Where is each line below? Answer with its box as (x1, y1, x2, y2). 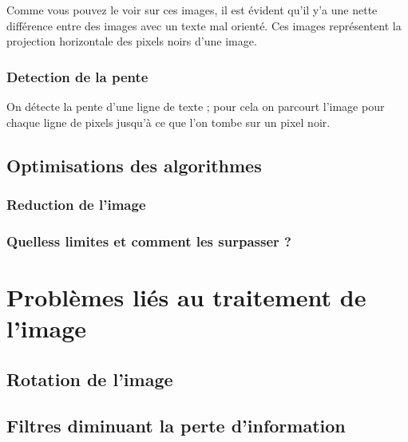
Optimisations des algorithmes (6, 152, 262, 177)
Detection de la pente (6, 66, 149, 86)
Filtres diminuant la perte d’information (6, 413, 346, 438)
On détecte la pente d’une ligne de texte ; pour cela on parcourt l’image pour (6, 98, 385, 114)
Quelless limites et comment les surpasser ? (6, 231, 291, 251)
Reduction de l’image (6, 194, 146, 214)
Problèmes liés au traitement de (6, 280, 366, 313)
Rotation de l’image (6, 366, 173, 391)
